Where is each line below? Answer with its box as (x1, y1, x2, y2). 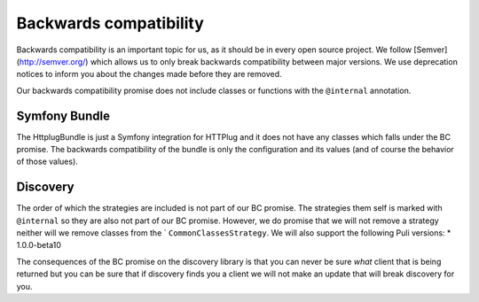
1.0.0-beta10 (16, 240, 62, 251)
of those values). (16, 156, 79, 167)
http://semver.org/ (19, 56, 86, 66)
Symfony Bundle (16, 108, 111, 123)
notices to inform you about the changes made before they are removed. (16, 69, 283, 80)
